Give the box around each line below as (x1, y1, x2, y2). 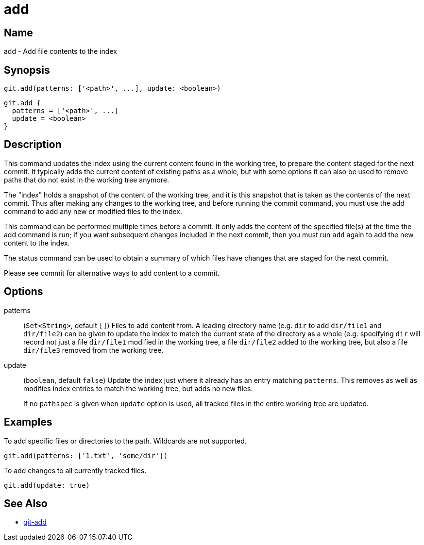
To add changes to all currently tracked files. (4, 466, 147, 475)
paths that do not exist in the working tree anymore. (4, 175, 169, 184)
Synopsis (4, 64, 50, 76)
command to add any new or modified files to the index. (4, 207, 183, 215)
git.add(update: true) (4, 481, 90, 489)
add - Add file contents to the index (4, 47, 117, 56)
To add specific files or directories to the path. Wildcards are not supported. (4, 436, 247, 445)
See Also (4, 497, 48, 510)
